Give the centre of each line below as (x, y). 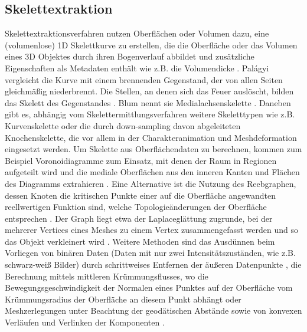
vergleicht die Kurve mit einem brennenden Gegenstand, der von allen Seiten (144, 79)
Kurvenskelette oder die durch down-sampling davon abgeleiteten (123, 125)
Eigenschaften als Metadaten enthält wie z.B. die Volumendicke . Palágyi (137, 68)
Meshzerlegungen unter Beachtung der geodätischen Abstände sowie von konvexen (153, 310)
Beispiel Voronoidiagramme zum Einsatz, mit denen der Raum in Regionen (141, 160)
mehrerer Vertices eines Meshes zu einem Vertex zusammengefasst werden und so (151, 230)
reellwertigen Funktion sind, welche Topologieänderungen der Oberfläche (136, 207)
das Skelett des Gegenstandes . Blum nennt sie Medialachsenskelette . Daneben (148, 102)
